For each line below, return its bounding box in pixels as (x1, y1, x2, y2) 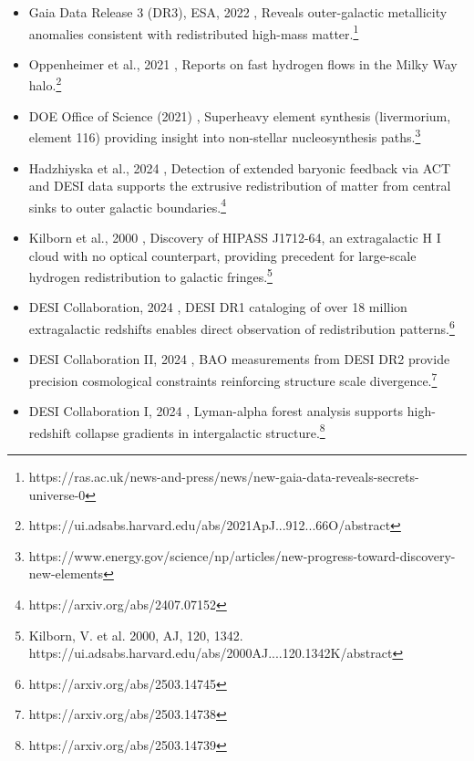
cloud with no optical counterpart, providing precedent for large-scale (28, 245, 417, 265)
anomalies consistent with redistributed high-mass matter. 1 (28, 21, 359, 43)
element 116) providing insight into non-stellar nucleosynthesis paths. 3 (28, 125, 421, 146)
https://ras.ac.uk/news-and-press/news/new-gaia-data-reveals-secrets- (28, 466, 419, 485)
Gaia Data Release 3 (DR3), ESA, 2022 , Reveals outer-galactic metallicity (28, 3, 448, 21)
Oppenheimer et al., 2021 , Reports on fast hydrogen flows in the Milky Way (28, 54, 458, 73)
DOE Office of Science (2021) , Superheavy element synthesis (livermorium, (28, 106, 451, 125)
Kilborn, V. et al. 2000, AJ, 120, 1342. (28, 625, 243, 644)
